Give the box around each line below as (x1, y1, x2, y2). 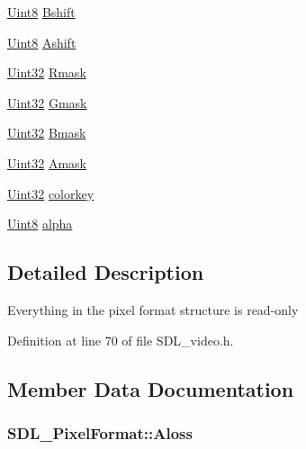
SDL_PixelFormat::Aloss (7, 421, 193, 444)
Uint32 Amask (7, 153, 86, 172)
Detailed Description (7, 258, 204, 286)
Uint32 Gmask (7, 93, 87, 112)
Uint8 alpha (7, 214, 73, 233)
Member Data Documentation (7, 374, 294, 402)
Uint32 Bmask (7, 123, 86, 142)
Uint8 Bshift (7, 3, 76, 21)
